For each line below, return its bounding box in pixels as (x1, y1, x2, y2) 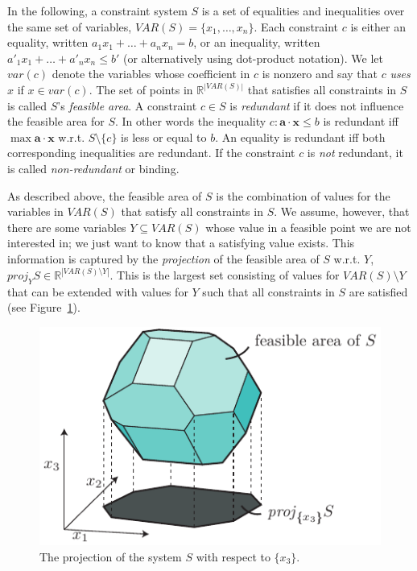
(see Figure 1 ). (7, 299, 81, 316)
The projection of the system (39, 548, 182, 565)
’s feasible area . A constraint (57, 97, 197, 114)
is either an (350, 18, 407, 35)
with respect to (196, 548, 270, 565)
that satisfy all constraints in (121, 203, 263, 220)
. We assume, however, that (274, 203, 410, 220)
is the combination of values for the (216, 187, 390, 204)
